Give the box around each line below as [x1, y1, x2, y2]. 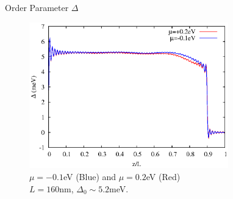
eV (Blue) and [63, 170, 116, 183]
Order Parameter [5, 1, 69, 13]
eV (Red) [146, 170, 181, 183]
